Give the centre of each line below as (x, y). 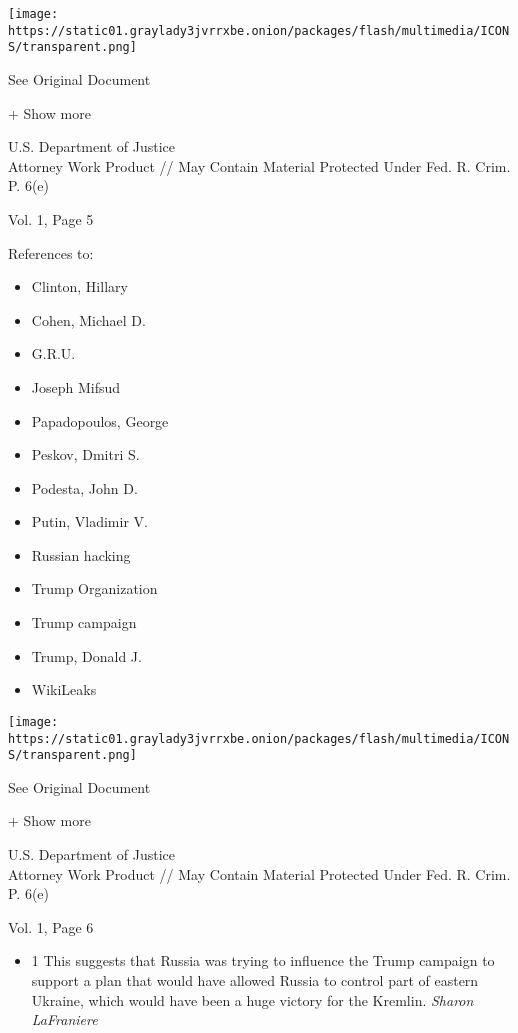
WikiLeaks (64, 689)
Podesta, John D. (84, 487)
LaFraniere (64, 1019)
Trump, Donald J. (86, 655)
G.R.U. (53, 353)
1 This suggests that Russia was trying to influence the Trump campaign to (263, 960)
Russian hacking (81, 554)
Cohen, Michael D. (88, 319)
